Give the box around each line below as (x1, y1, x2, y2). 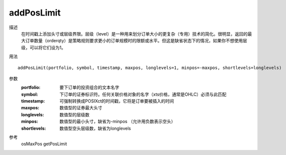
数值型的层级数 (59, 112, 89, 118)
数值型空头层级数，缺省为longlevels (59, 125, 131, 131)
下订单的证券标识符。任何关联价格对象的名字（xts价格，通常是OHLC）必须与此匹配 (59, 91, 227, 97)
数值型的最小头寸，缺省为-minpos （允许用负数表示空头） (59, 119, 176, 124)
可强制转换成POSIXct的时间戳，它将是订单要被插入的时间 (59, 98, 175, 104)
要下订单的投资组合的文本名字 (59, 85, 119, 90)
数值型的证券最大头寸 (59, 105, 102, 111)
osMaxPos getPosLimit (21, 141, 68, 147)
